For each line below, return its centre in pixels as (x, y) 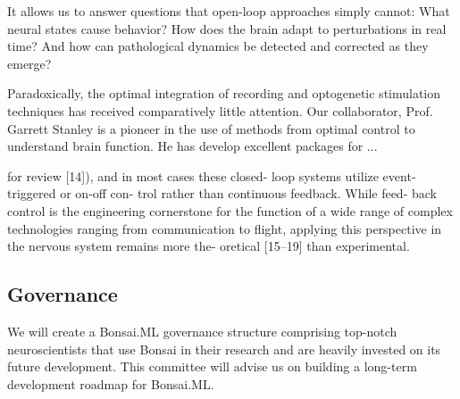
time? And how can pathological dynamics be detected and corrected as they (218, 46)
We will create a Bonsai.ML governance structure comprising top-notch (202, 331)
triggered (32, 193)
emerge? (29, 63)
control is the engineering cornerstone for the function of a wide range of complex (230, 210)
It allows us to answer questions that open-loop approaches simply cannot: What (229, 11)
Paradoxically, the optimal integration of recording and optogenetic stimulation (224, 93)
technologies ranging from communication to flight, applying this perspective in (225, 228)
